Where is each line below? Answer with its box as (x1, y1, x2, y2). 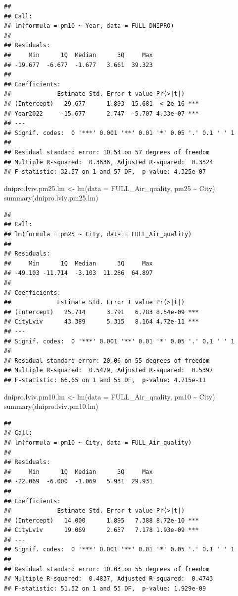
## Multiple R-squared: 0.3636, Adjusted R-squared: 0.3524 (4, 158, 213, 166)
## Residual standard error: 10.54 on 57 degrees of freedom (4, 148, 210, 156)
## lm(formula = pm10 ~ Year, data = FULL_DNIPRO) (4, 22, 174, 30)
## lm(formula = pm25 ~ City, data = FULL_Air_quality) (4, 231, 192, 238)
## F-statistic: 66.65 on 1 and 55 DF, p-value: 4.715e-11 (4, 376, 206, 384)
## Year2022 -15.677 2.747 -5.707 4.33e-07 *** (4, 110, 199, 117)
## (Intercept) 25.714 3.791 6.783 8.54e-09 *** (4, 308, 199, 316)
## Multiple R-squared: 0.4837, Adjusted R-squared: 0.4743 (4, 575, 213, 583)
